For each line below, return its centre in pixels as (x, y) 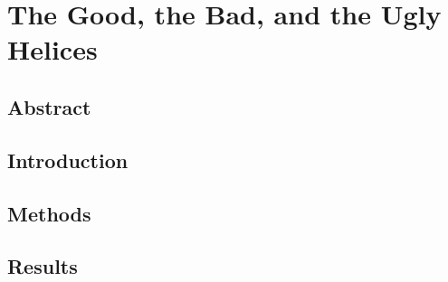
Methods (49, 213)
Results (43, 266)
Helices (52, 49)
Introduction (68, 160)
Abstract (49, 106)
